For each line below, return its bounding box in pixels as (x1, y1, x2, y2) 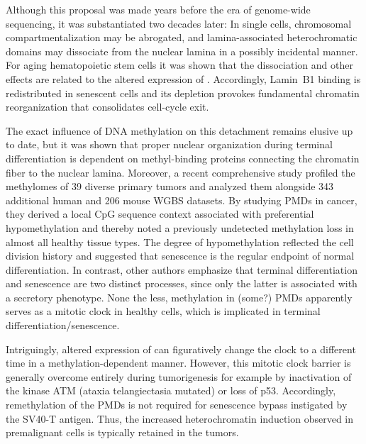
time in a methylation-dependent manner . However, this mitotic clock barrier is (6, 355, 351, 370)
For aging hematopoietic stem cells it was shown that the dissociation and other (6, 57, 353, 72)
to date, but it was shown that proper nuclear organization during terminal (6, 137, 333, 152)
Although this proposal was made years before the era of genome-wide (6, 2, 311, 16)
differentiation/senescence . (6, 318, 120, 333)
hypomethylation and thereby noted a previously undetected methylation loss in (6, 220, 354, 235)
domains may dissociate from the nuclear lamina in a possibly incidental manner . (6, 43, 358, 58)
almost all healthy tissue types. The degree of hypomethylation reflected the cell (6, 234, 354, 249)
